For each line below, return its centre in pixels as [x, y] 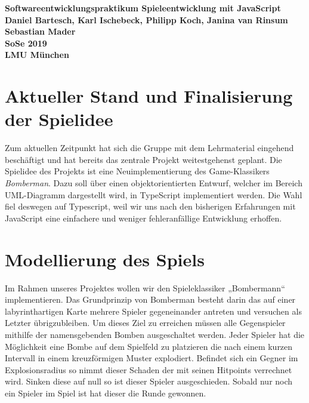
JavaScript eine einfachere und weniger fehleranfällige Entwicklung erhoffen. [143, 218]
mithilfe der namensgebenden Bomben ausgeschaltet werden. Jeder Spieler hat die [155, 334]
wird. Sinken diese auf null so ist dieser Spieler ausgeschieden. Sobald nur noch [149, 381]
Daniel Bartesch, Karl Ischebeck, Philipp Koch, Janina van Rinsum [146, 19]
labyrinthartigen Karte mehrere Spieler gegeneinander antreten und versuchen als [153, 311]
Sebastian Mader [40, 31]
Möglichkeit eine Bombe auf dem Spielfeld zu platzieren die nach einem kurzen [149, 346]
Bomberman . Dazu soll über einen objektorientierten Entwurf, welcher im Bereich [154, 183]
